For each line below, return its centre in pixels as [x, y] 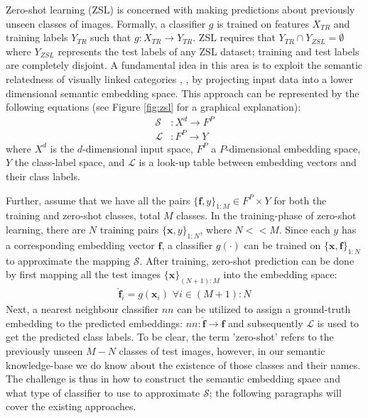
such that [111, 37]
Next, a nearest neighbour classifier [82, 309]
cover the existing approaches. [71, 406]
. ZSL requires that [234, 37]
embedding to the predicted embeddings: [94, 323]
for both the [300, 200]
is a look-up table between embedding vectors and [248, 162]
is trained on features [263, 23]
